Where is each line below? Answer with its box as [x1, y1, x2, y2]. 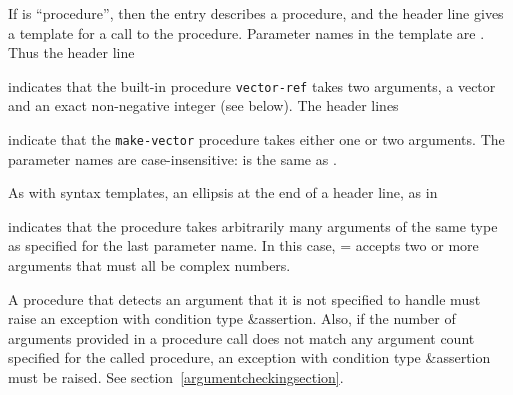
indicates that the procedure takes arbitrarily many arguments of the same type [8, 215, 498, 236]
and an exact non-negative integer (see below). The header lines [8, 95, 399, 116]
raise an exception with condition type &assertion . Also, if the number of [8, 308, 456, 329]
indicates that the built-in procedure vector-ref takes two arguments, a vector [8, 75, 496, 96]
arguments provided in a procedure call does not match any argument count [8, 327, 475, 348]
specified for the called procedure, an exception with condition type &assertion [8, 347, 491, 368]
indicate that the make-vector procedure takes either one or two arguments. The [8, 129, 505, 150]
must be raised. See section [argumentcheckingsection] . [8, 367, 344, 388]
